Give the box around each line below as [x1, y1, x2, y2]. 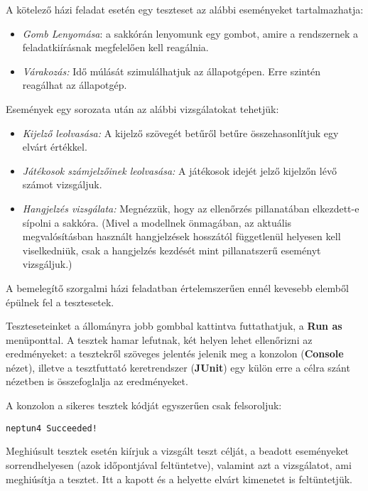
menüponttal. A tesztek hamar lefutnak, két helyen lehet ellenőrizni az [6, 332, 313, 347]
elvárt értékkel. [22, 139, 87, 154]
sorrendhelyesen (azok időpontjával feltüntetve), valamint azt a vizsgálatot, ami [6, 457, 352, 472]
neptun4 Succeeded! [6, 423, 97, 433]
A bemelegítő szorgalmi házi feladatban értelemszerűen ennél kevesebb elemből [6, 280, 349, 295]
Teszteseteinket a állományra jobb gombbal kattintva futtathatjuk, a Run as [6, 318, 342, 333]
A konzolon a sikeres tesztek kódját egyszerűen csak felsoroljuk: [6, 398, 282, 413]
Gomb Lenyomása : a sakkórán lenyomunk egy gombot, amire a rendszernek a [22, 26, 359, 41]
